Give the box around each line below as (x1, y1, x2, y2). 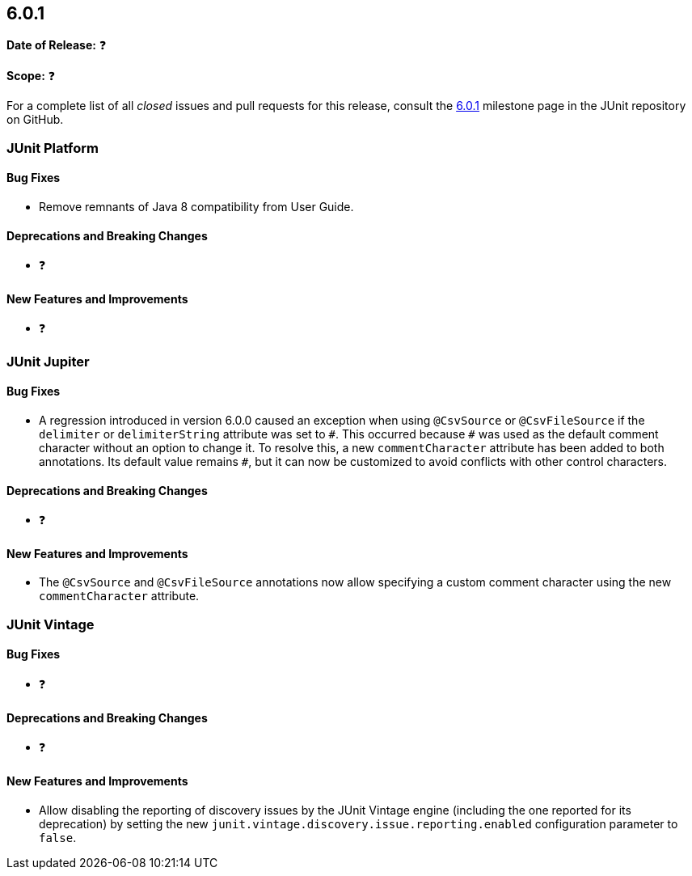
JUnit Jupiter (6, 353, 90, 370)
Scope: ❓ (6, 69, 56, 83)
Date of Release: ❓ (6, 38, 107, 53)
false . (39, 830, 77, 844)
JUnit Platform (6, 139, 99, 156)
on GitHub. (6, 112, 64, 127)
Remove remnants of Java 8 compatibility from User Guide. (39, 200, 354, 214)
